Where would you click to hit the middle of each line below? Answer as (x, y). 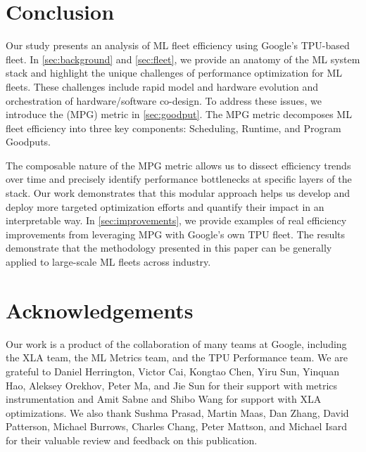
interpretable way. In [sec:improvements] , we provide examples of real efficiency (176, 220)
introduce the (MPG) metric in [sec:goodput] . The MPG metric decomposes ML (179, 114)
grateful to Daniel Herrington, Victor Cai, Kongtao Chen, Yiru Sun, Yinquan (173, 371)
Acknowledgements (100, 310)
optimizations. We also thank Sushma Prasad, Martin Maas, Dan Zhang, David (177, 412)
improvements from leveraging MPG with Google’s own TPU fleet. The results (176, 234)
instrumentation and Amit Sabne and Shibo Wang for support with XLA (164, 399)
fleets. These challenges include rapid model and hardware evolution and (162, 86)
